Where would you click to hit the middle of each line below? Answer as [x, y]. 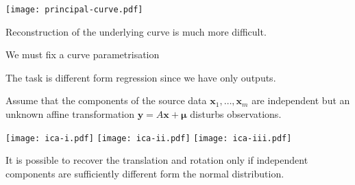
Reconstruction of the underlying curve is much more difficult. [136, 31]
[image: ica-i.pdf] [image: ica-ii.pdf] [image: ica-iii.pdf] [149, 138]
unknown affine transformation [70, 114]
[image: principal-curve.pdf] [74, 10]
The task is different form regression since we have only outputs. [141, 77]
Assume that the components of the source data [106, 100]
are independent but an [301, 100]
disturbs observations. [236, 114]
